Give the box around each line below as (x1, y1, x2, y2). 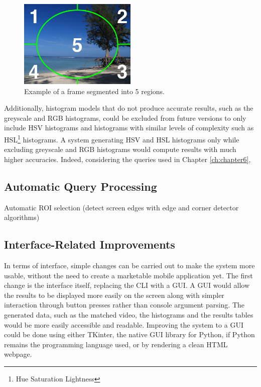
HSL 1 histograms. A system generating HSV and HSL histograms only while (4, 132, 239, 144)
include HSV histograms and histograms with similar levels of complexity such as (4, 122, 254, 133)
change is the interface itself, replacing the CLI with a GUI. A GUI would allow (4, 280, 250, 290)
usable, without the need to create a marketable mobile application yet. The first (4, 270, 253, 280)
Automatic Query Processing (4, 178, 157, 194)
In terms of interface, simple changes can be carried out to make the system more (4, 260, 255, 270)
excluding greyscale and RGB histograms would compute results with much (4, 144, 236, 154)
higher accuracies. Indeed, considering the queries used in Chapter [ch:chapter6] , (4, 153, 251, 164)
